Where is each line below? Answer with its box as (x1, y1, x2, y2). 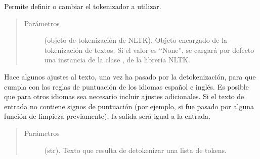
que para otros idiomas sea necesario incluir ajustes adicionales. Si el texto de (4, 91, 244, 102)
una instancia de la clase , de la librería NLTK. (44, 54, 190, 65)
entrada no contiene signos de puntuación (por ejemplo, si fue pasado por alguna (4, 101, 254, 111)
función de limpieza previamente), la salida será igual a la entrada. (4, 111, 210, 121)
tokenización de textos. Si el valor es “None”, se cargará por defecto (44, 44, 254, 55)
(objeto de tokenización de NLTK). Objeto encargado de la (44, 35, 227, 45)
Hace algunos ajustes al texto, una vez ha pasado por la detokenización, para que (4, 71, 256, 82)
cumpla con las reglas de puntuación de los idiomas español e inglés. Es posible (4, 81, 249, 92)
